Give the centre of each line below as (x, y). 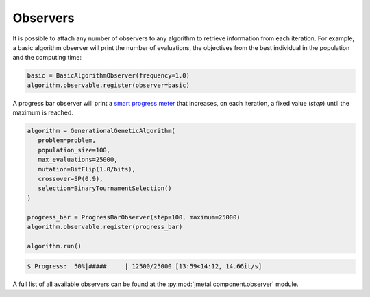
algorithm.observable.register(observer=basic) (108, 85)
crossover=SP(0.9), (71, 179)
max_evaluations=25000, (78, 160)
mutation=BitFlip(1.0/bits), (87, 169)
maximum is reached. (43, 112)
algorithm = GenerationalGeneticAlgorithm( (101, 131)
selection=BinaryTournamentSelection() (105, 188)
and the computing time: (47, 58)
